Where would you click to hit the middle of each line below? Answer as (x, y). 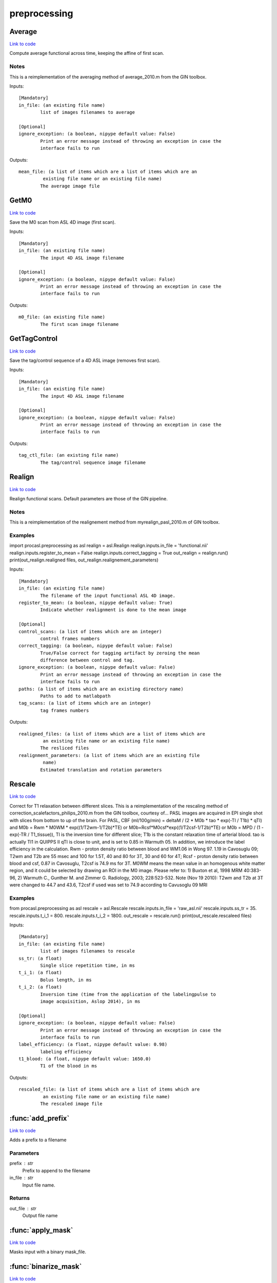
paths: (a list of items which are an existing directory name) (101, 689)
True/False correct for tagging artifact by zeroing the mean (120, 653)
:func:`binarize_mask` (46, 1267)
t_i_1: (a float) (40, 973)
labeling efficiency (66, 1052)
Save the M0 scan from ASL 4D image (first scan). (63, 222)
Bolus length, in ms (66, 980)
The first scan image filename (80, 324)
